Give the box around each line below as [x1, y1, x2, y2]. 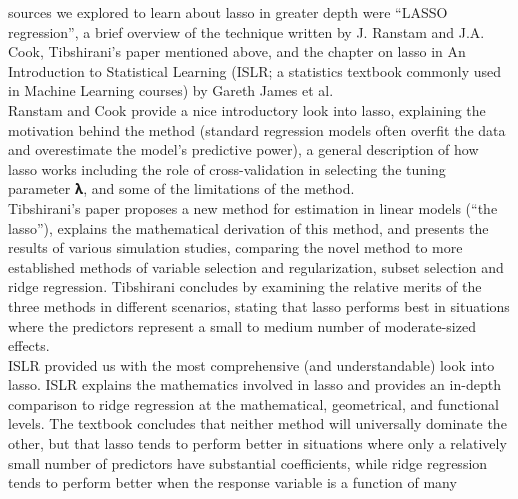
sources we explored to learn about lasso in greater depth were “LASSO [8, 2, 448, 22]
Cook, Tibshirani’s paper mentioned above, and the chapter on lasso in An [8, 41, 466, 62]
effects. [8, 335, 50, 356]
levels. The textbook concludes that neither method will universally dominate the [8, 413, 507, 434]
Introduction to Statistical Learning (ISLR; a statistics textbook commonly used [8, 60, 502, 81]
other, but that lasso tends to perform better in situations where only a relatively [8, 433, 507, 454]
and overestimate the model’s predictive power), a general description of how [8, 139, 479, 160]
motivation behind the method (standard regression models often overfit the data [8, 119, 506, 140]
